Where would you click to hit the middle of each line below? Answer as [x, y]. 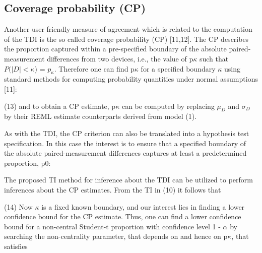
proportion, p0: [27, 163]
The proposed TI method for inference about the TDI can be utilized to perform [128, 180]
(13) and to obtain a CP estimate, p [60, 106]
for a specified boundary [178, 68]
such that [214, 58]
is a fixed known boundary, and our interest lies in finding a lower [143, 206]
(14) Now [18, 206]
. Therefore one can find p [94, 68]
